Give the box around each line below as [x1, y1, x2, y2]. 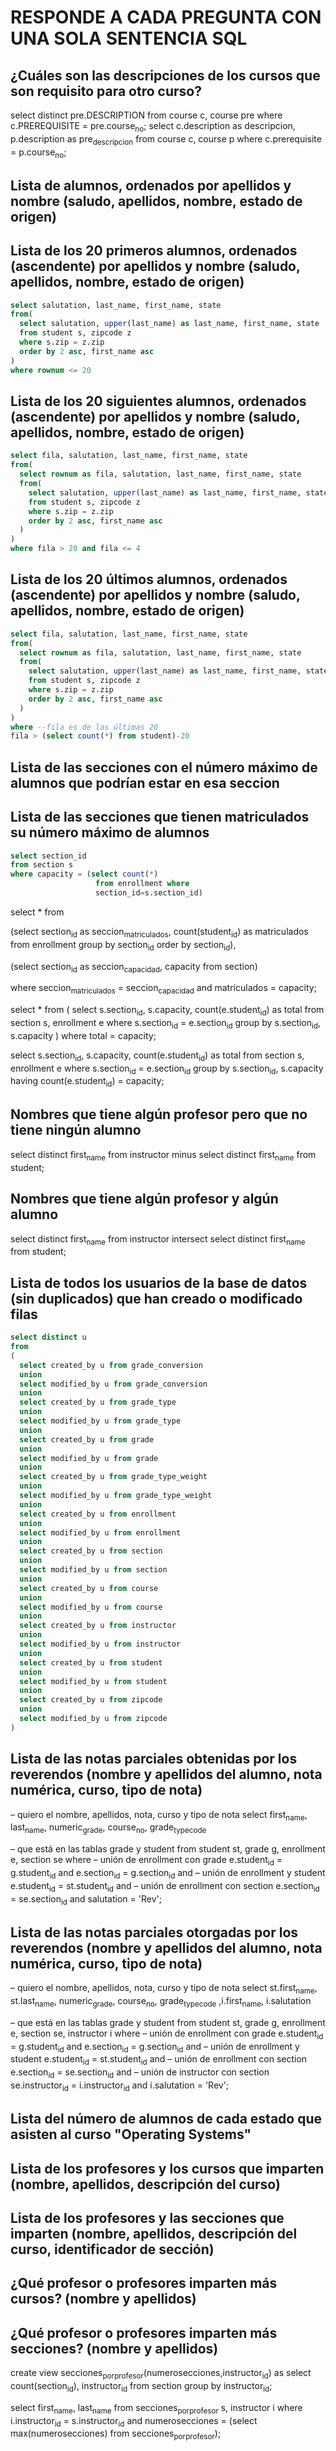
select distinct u [10, 1332, 87, 1343]
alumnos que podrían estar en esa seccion [10, 774, 280, 791]
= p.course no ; [10, 146, 67, 160]
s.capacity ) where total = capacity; [10, 1029, 157, 1041]
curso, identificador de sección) [10, 2241, 215, 2258]
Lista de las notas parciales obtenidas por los [10, 1751, 298, 1768]
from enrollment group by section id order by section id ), [10, 938, 237, 953]
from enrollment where [95, 879, 190, 889]
